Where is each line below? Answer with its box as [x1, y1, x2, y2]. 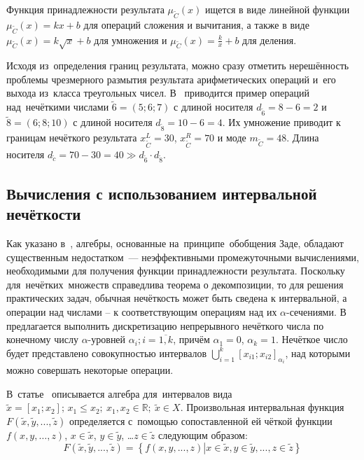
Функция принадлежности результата [6, 2, 164, 16]
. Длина [286, 130, 319, 144]
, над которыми [285, 345, 351, 360]
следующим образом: [157, 428, 248, 442]
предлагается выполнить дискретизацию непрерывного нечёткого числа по [6, 318, 324, 333]
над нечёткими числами [6, 99, 109, 114]
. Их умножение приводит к [222, 115, 341, 130]
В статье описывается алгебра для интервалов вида [6, 386, 232, 400]
